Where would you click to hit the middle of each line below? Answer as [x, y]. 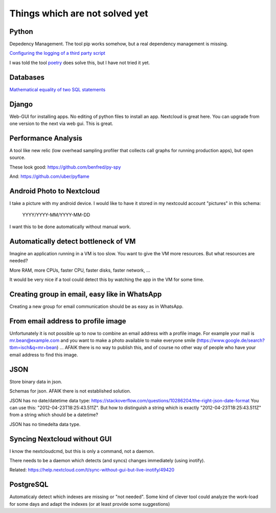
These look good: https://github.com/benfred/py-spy [65, 167]
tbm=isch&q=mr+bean [33, 347]
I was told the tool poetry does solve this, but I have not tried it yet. [80, 63]
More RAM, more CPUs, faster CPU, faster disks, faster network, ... [80, 270]
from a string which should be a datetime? [54, 415]
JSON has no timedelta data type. [45, 424]
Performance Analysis [46, 138]
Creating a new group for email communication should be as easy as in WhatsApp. [97, 306]
